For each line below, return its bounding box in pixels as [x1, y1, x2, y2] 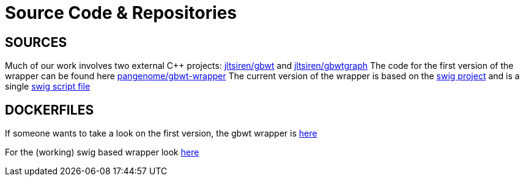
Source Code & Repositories [5, 2, 237, 23]
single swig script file [5, 81, 90, 92]
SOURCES [5, 34, 67, 50]
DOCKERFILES [5, 102, 94, 118]
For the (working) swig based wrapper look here [5, 147, 199, 158]
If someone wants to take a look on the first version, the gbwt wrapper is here [5, 128, 317, 139]
